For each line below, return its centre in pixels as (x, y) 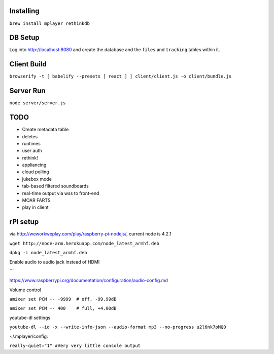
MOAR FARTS (36, 201)
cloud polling (36, 172)
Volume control (25, 290)
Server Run (27, 91)
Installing (25, 11)
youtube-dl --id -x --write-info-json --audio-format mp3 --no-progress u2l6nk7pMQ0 (118, 327)
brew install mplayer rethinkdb (49, 23)
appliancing (34, 165)
